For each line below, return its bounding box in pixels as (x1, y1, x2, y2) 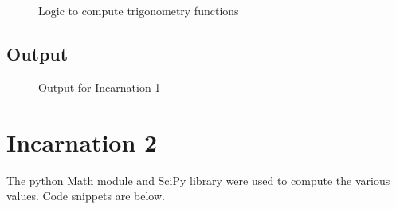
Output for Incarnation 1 (38, 78, 161, 95)
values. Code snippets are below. (6, 187, 165, 204)
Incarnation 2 (6, 125, 158, 158)
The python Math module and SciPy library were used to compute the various (6, 172, 390, 188)
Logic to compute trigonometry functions (38, 2, 239, 18)
